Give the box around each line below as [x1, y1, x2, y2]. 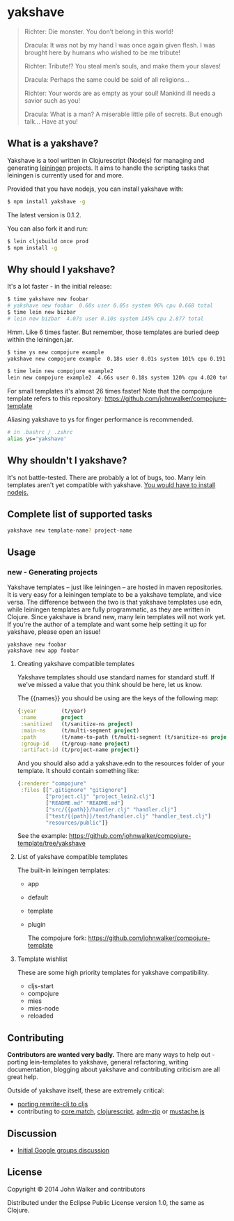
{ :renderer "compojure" [17, 780, 87, 787]
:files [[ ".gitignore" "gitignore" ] [20, 787, 127, 794]
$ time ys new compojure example [7, 349, 104, 356]
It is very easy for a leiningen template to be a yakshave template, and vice [7, 591, 221, 599]
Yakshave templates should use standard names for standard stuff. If [17, 673, 215, 681]
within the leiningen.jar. [7, 335, 74, 343]
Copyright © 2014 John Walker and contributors [7, 1185, 146, 1193]
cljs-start [27, 982, 54, 990]
